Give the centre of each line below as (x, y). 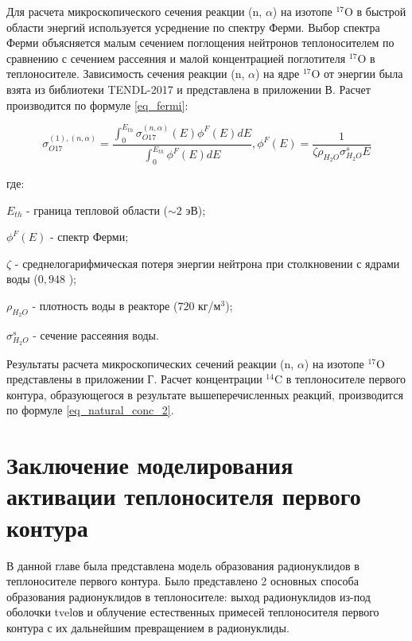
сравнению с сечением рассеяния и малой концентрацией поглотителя (176, 58)
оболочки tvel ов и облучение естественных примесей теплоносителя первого (193, 612)
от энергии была (363, 74)
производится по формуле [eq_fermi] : (97, 105)
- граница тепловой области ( (97, 210)
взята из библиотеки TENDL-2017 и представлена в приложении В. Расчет (189, 89)
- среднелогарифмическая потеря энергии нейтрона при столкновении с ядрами (207, 263)
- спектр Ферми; (89, 237)
